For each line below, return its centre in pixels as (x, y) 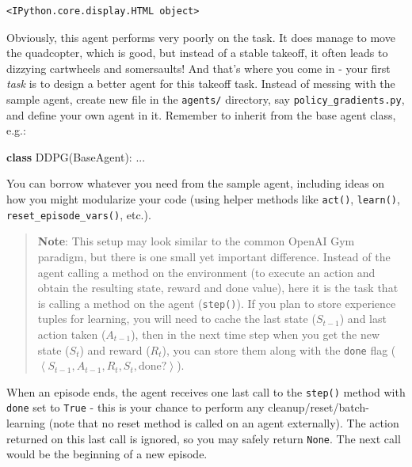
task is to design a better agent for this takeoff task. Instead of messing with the (201, 84)
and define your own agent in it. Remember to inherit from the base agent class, (201, 114)
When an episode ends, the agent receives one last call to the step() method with (206, 391)
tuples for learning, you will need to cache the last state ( (177, 319)
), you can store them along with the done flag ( (279, 349)
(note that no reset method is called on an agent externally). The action (224, 423)
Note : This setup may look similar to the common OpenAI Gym (196, 241)
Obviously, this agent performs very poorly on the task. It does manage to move (201, 37)
